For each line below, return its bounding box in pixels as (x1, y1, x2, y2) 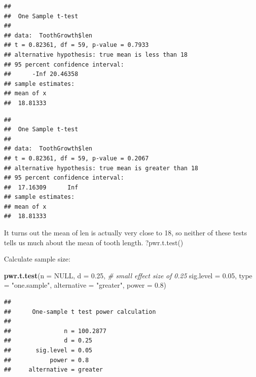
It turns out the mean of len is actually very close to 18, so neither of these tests (4, 227, 247, 238)
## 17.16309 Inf (4, 184, 78, 191)
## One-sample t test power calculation (4, 308, 156, 315)
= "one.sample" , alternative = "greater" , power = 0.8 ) (4, 280, 166, 290)
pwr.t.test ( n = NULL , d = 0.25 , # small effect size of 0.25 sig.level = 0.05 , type (4, 270, 253, 280)
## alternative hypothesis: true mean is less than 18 (4, 51, 188, 58)
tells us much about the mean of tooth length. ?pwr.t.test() (4, 237, 183, 247)
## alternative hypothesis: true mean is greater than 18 (4, 164, 198, 172)
